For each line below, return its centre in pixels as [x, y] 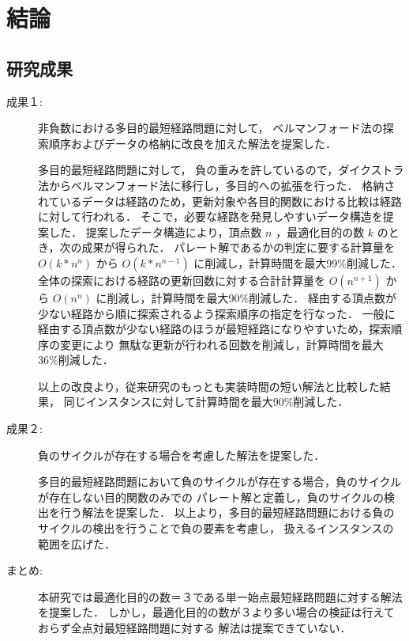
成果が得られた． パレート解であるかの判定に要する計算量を [238, 247]
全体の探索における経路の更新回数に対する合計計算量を [182, 280]
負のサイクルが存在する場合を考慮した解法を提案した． [182, 455]
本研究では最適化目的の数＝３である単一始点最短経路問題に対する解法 [220, 596]
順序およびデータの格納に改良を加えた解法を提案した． [192, 143]
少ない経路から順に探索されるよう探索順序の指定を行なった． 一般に [217, 313]
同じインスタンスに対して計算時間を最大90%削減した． [206, 402]
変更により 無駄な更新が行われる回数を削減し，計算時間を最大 [221, 344]
